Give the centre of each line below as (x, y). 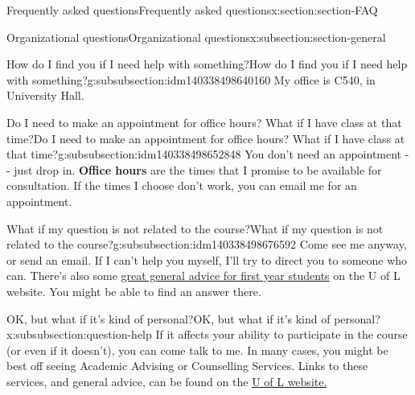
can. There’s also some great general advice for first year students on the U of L (203, 276)
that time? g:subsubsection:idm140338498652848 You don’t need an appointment (204, 154)
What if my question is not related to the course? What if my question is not (195, 228)
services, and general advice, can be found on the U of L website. (167, 381)
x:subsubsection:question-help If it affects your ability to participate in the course (207, 334)
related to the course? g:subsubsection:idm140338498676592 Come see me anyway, (207, 244)
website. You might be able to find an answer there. (134, 291)
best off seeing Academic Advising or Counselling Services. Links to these (187, 366)
